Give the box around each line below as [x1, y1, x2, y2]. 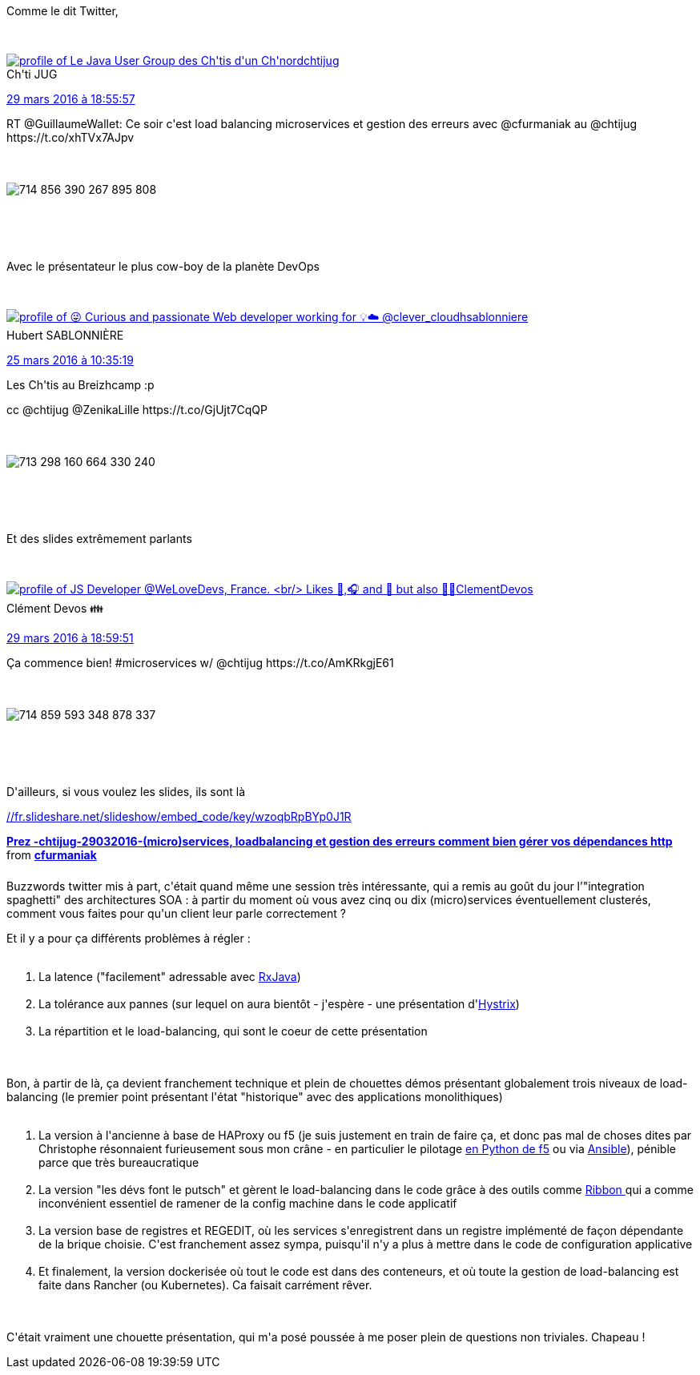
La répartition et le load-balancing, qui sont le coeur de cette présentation [38, 1024, 428, 1038]
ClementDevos [456, 582, 533, 596]
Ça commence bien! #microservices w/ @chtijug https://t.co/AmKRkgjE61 [6, 656, 394, 669]
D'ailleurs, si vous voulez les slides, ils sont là [6, 785, 246, 798]
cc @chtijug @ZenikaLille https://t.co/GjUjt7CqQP [6, 403, 268, 416]
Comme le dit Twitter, [6, 4, 119, 18]
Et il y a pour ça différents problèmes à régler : [6, 931, 251, 945]
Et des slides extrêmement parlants [6, 532, 192, 545]
